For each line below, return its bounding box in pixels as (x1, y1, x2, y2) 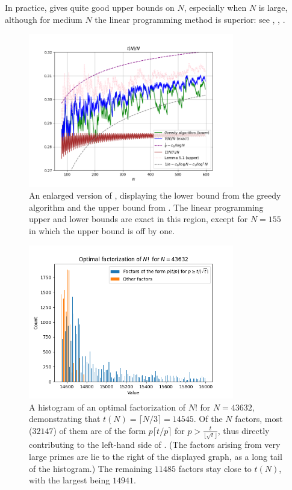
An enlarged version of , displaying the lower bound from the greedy (29, 189, 281, 202)
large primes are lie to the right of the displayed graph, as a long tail (29, 450, 282, 463)
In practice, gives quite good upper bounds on (5, 1, 175, 13)
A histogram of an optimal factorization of (29, 400, 185, 413)
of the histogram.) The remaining (29, 462, 152, 474)
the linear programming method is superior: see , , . (95, 13, 285, 25)
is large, (258, 1, 288, 13)
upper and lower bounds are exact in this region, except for (29, 212, 248, 225)
